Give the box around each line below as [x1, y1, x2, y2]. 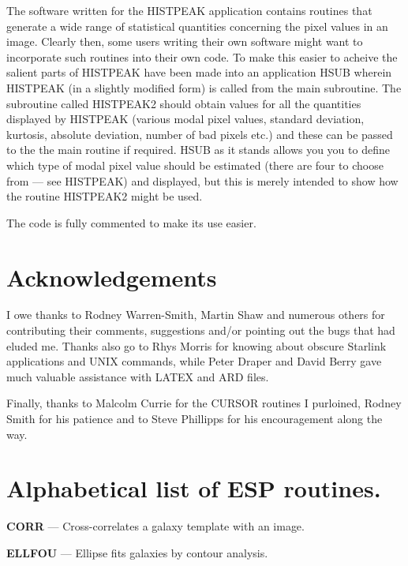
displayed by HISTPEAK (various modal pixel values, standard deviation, [6, 111, 365, 127]
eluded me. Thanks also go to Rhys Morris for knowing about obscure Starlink [6, 337, 387, 354]
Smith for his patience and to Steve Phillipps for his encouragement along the [6, 410, 383, 426]
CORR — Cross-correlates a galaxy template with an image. [6, 518, 305, 534]
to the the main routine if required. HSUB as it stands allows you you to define [6, 141, 390, 158]
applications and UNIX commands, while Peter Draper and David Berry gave [6, 353, 382, 369]
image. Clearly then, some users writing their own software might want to [6, 33, 363, 50]
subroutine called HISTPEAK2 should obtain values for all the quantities [6, 95, 361, 111]
